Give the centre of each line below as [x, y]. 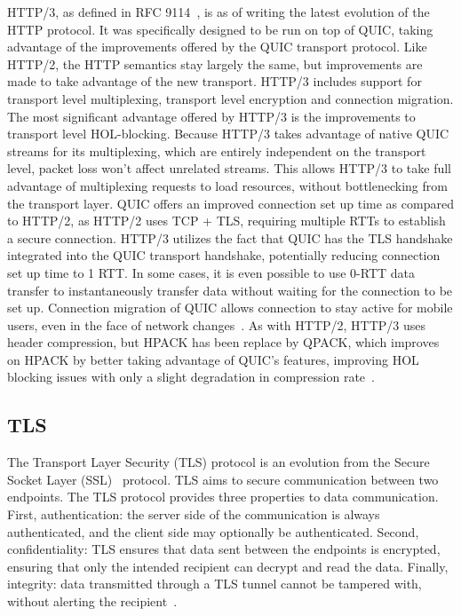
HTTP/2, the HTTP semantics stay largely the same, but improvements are [215, 63]
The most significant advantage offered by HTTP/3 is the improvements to [211, 116]
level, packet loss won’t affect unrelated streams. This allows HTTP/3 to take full [229, 168]
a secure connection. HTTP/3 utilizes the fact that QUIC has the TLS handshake [230, 237]
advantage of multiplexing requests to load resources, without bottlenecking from [227, 185]
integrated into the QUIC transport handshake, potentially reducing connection [224, 255]
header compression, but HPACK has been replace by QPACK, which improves [223, 342]
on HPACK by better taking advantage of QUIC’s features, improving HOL [213, 359]
